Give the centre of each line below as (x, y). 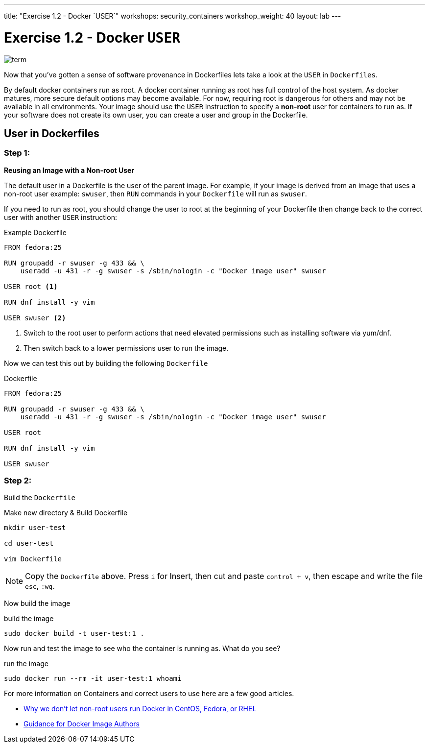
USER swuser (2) (35, 318)
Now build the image (37, 603)
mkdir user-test (35, 528)
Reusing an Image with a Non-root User (69, 170)
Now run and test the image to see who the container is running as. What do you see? (142, 649)
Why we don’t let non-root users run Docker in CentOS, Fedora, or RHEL (140, 709)
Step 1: (17, 153)
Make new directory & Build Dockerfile (66, 513)
